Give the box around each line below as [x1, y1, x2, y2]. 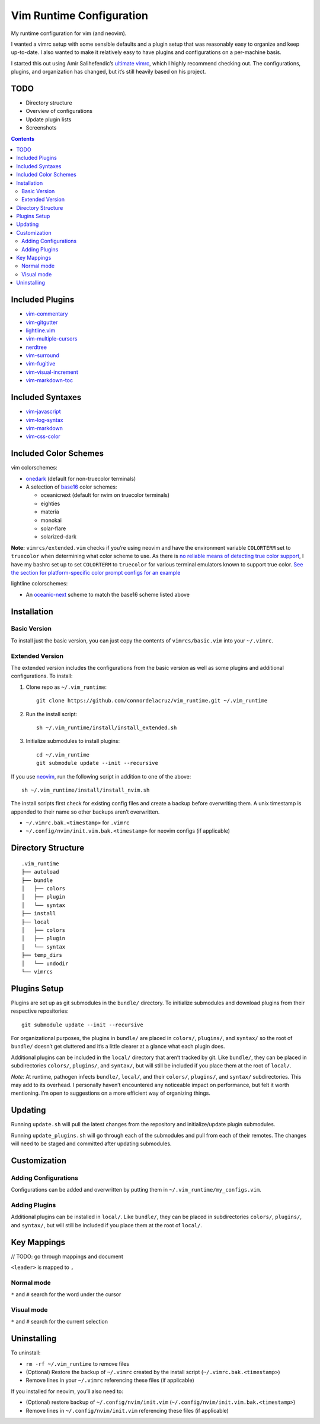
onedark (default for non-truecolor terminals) [25, 475, 136, 482]
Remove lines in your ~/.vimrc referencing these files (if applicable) [25, 1376, 195, 1384]
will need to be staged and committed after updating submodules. [11, 1140, 172, 1147]
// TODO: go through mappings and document [11, 1253, 124, 1260]
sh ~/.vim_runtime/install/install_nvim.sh [21, 786, 150, 793]
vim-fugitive [25, 360, 56, 367]
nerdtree [25, 344, 47, 351]
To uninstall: [11, 1349, 41, 1356]
